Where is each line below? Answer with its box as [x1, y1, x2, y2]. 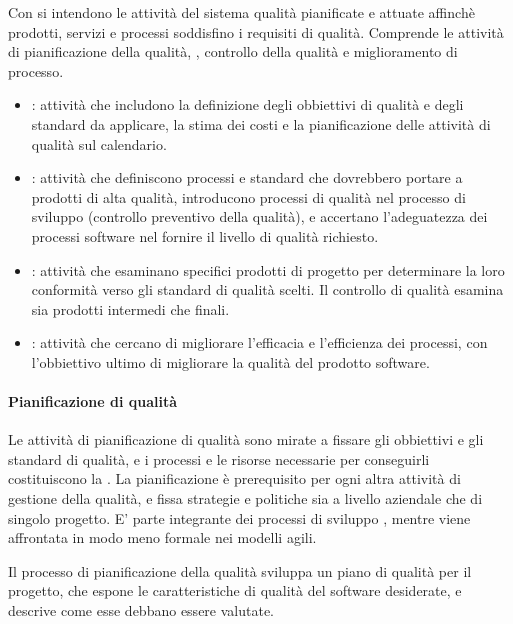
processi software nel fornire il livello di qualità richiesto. [31, 225, 379, 246]
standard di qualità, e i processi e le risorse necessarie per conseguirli [8, 448, 430, 469]
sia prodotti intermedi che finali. [31, 298, 230, 319]
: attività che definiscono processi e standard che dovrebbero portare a [31, 167, 463, 188]
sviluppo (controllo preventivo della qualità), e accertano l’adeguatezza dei [31, 206, 488, 227]
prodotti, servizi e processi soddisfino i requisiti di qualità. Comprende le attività [8, 21, 504, 42]
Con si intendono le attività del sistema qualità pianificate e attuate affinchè [8, 2, 475, 22]
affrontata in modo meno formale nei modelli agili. [8, 527, 317, 548]
